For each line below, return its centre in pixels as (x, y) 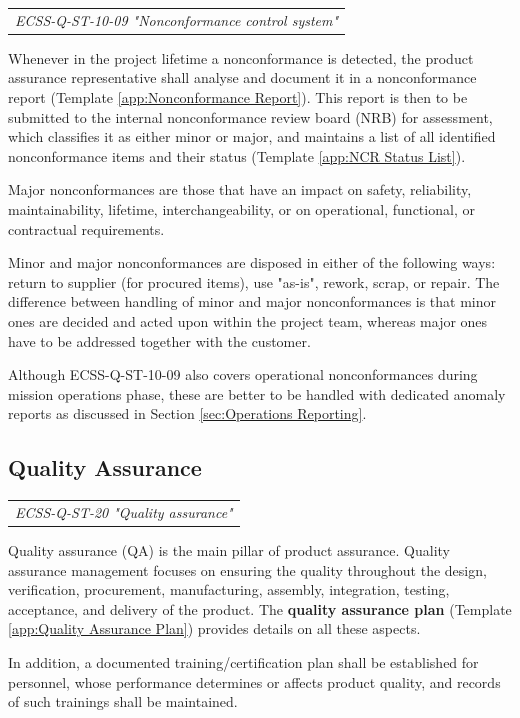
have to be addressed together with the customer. (159, 340)
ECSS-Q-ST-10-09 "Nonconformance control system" (177, 19)
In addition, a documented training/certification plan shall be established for (243, 661)
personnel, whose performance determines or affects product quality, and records (254, 681)
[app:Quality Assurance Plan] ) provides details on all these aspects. (214, 628)
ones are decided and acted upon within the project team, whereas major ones (248, 320)
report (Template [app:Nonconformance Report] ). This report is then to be (238, 97)
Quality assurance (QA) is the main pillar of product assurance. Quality (229, 549)
